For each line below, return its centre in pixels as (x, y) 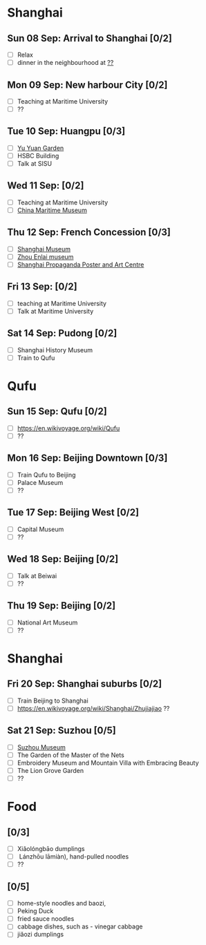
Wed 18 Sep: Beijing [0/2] (63, 559)
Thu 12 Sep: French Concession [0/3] (89, 232)
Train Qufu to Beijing (46, 475)
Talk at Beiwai (37, 575)
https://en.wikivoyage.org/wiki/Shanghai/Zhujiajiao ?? (93, 708)
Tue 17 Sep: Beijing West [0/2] (73, 513)
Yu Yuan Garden (40, 148)
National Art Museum (47, 622)
